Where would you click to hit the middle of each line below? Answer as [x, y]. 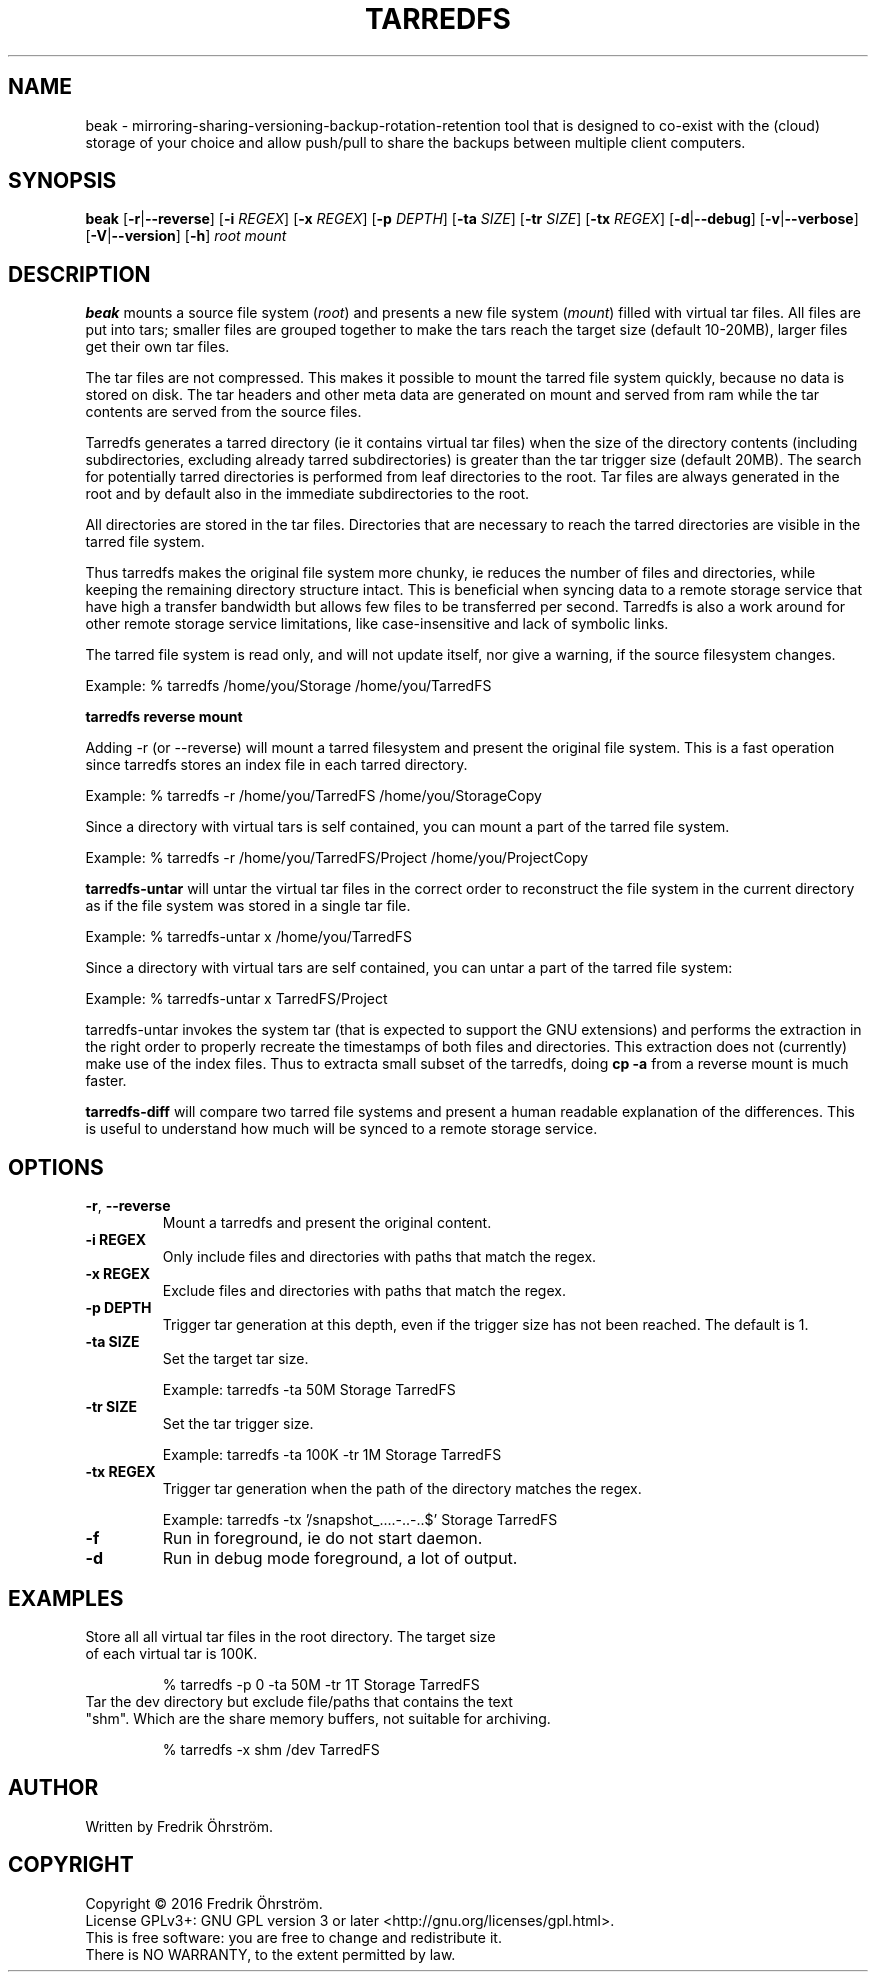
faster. [106, 1081]
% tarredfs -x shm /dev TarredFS [271, 1749]
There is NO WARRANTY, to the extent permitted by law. [270, 1954]
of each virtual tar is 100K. [171, 1653]
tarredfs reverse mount [164, 717]
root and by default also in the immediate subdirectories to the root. [307, 494]
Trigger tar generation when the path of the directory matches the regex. [402, 1489]
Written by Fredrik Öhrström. [179, 1826]
